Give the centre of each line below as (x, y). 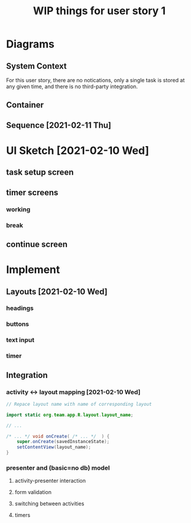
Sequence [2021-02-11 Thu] (59, 125)
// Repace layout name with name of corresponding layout (79, 404)
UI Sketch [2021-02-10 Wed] (78, 151)
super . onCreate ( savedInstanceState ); (63, 442)
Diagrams (30, 44)
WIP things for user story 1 (99, 11)
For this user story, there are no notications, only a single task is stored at (96, 80)
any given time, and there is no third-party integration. (72, 86)
